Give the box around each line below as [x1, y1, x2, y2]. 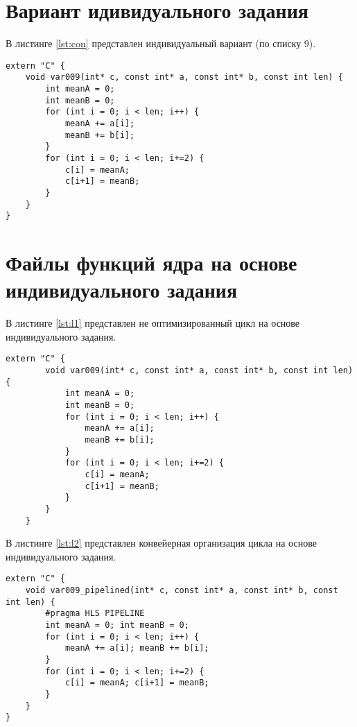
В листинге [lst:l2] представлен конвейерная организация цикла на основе [6, 536, 317, 550]
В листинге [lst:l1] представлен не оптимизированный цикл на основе [6, 316, 300, 330]
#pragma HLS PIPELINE [45, 608, 145, 619]
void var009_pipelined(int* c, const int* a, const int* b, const [25, 585, 338, 596]
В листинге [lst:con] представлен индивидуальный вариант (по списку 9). [6, 36, 316, 51]
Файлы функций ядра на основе [6, 248, 297, 277]
